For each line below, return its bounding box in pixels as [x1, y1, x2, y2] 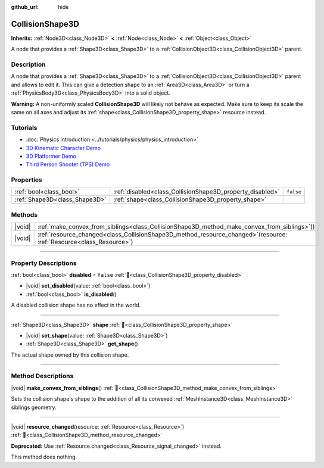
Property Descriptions [11, 259, 77, 267]
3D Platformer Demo [26, 152, 77, 160]
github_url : [11, 4, 39, 10]
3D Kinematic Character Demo [26, 144, 101, 151]
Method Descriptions [11, 372, 74, 380]
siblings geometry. [11, 404, 57, 411]
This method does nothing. [11, 453, 77, 461]
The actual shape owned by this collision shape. [11, 351, 129, 358]
